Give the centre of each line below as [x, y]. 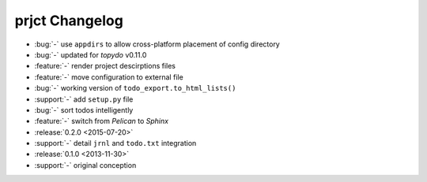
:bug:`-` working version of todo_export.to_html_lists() [135, 88]
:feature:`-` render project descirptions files [105, 66]
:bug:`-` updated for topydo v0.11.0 [91, 54]
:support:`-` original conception [85, 165]
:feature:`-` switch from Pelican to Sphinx [102, 121]
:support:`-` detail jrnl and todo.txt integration [115, 143]
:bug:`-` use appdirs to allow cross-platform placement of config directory [157, 44]
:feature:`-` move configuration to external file [109, 77]
